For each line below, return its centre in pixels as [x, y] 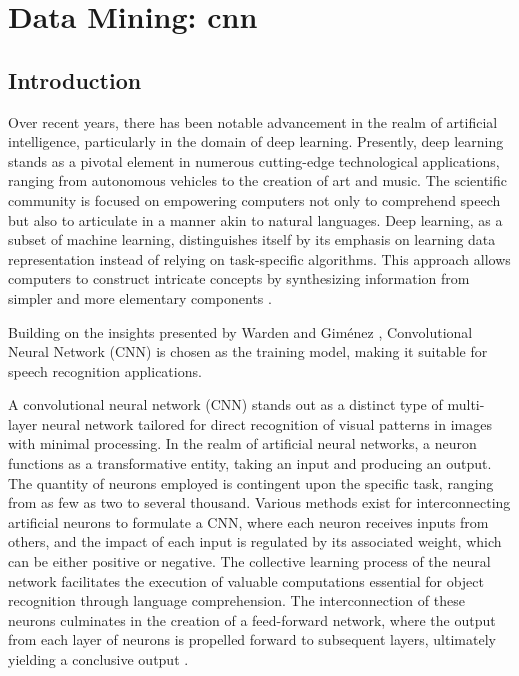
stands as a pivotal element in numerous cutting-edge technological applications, [254, 160]
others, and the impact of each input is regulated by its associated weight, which [255, 541]
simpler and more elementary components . [140, 297]
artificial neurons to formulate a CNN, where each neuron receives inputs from [248, 521]
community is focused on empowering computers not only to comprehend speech [254, 199]
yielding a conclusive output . [98, 659]
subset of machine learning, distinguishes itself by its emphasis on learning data [252, 239]
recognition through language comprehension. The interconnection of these [236, 600]
